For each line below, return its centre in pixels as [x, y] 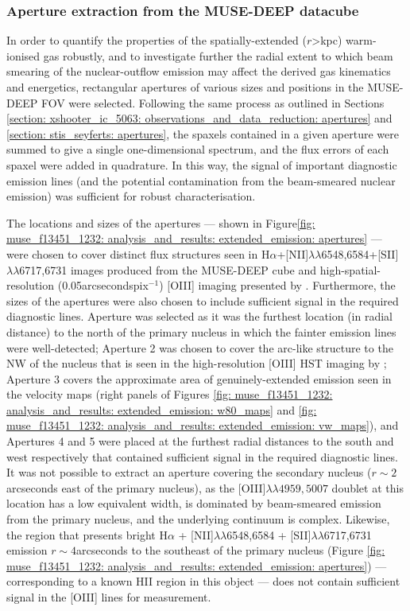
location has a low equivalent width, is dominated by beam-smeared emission [194, 503]
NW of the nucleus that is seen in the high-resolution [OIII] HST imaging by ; [197, 363]
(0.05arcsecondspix [103, 285]
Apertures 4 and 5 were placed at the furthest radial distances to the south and [200, 441]
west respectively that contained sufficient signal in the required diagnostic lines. [202, 456]
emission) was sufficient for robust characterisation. [131, 196]
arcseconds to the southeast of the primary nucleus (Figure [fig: [231, 550]
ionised [23, 55]
